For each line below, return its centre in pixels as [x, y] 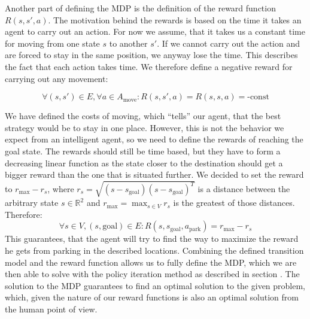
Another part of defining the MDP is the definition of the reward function [140, 8]
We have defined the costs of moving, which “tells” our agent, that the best [143, 116]
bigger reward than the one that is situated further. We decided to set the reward [154, 174]
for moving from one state [52, 43]
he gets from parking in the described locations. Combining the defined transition [154, 250]
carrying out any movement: [57, 78]
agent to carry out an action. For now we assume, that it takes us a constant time [155, 31]
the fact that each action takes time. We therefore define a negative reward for [149, 66]
